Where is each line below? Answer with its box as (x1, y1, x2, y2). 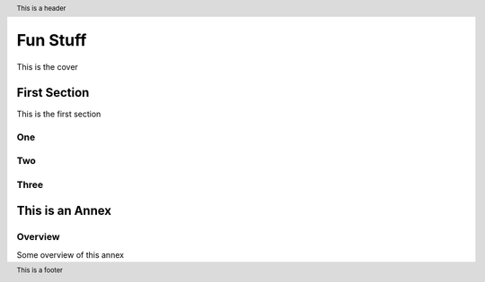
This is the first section (16, 108, 101, 119)
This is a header (16, 4, 66, 13)
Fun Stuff (16, 30, 87, 51)
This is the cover (16, 61, 78, 72)
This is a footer (16, 265, 63, 275)
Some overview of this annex (16, 249, 125, 260)
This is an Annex (16, 203, 112, 218)
